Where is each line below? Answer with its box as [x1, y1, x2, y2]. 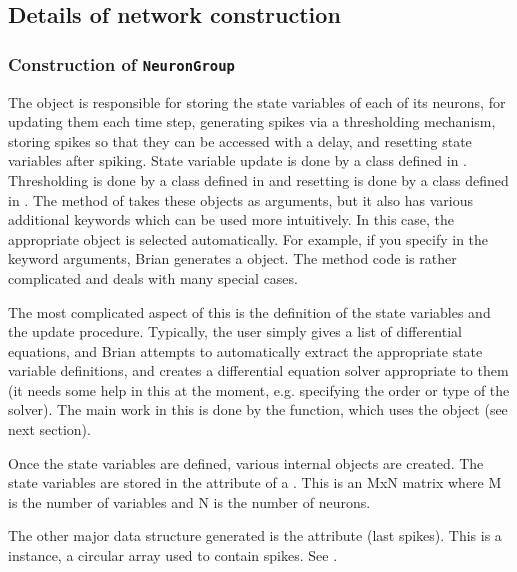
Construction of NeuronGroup [8, 51, 235, 76]
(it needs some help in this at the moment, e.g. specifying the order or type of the [8, 379, 510, 400]
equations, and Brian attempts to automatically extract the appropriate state [8, 340, 483, 361]
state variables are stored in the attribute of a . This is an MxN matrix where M [8, 472, 502, 493]
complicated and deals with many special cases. [8, 267, 298, 288]
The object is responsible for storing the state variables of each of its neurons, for [8, 91, 506, 112]
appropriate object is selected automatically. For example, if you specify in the [8, 228, 489, 249]
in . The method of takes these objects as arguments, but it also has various [8, 189, 473, 210]
